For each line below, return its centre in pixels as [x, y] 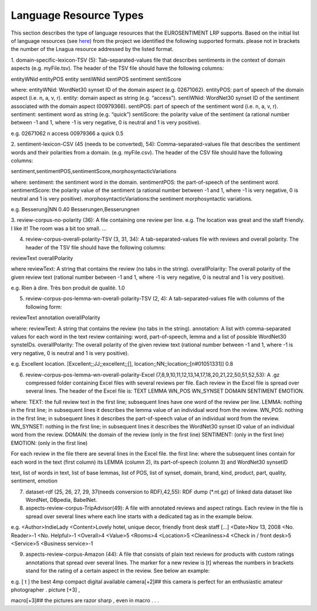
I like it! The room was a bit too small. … [59, 228]
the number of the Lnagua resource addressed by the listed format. [92, 49]
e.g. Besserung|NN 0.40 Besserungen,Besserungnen [75, 209]
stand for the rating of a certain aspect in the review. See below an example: [118, 571]
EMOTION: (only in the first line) [49, 443]
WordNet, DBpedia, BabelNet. [61, 500]
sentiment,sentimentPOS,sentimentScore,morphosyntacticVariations [94, 171]
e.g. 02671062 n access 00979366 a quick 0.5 [67, 133]
